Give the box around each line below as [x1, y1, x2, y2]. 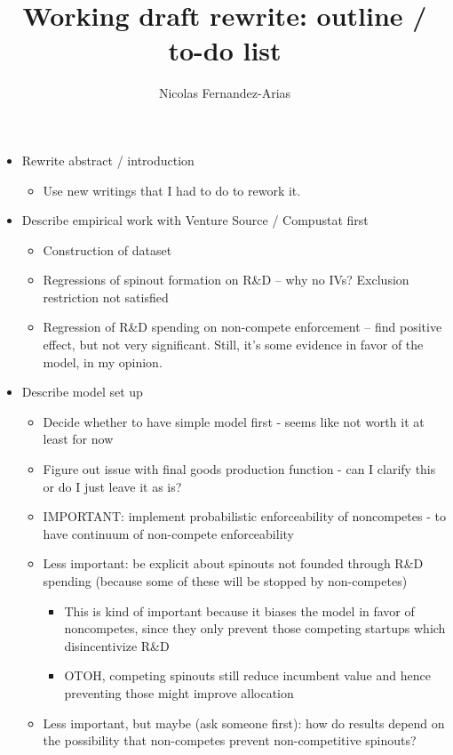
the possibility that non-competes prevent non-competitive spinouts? [43, 731, 417, 750]
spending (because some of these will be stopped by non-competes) [43, 572, 408, 590]
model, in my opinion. [43, 352, 163, 371]
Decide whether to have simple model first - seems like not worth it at [43, 412, 425, 430]
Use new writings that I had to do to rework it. [43, 181, 301, 199]
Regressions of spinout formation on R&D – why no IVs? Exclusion [43, 270, 409, 289]
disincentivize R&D [64, 636, 170, 655]
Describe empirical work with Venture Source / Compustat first [21, 211, 369, 229]
